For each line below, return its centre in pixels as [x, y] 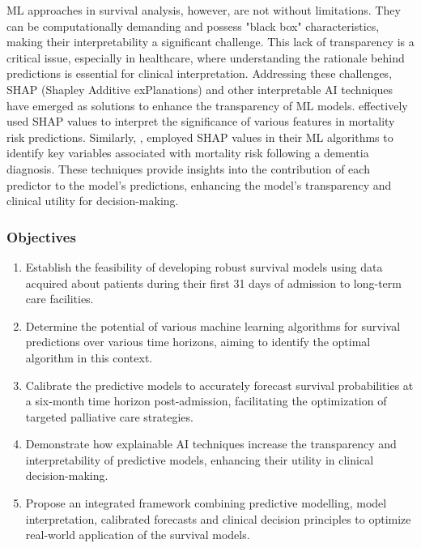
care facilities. [60, 299]
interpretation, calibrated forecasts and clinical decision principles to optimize [218, 518]
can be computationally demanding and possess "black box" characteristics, [193, 26]
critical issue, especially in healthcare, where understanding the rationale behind [206, 57]
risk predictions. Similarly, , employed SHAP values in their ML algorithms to [200, 137]
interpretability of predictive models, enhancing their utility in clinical [200, 459]
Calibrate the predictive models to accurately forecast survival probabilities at [219, 385]
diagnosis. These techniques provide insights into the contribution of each [188, 168]
